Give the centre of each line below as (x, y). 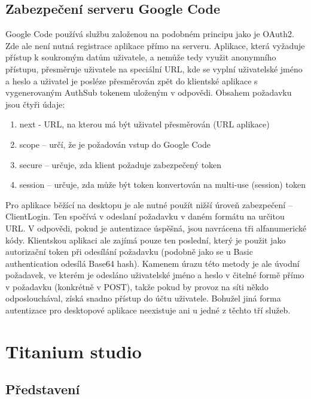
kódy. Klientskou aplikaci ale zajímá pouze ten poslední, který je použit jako (146, 240)
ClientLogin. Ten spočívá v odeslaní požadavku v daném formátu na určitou (145, 216)
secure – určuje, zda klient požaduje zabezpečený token (121, 164)
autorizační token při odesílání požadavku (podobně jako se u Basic (129, 252)
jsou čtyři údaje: (35, 104)
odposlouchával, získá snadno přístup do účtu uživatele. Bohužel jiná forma (143, 298)
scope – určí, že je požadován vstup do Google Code (115, 144)
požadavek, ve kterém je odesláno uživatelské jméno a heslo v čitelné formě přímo (155, 275)
